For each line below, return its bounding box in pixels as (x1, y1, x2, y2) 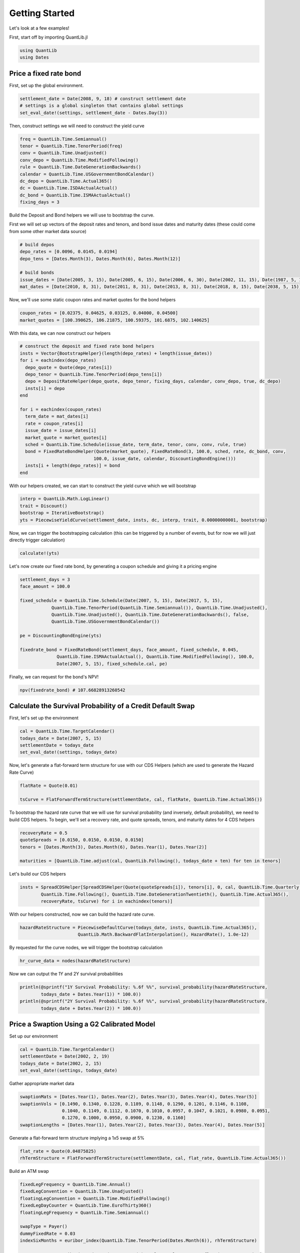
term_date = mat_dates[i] (25, 413, 88, 420)
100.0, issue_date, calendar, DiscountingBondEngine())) (93, 456, 236, 461)
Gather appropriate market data (9, 1081, 74, 1087)
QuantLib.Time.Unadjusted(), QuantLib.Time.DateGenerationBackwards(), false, (51, 611, 249, 617)
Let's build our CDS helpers (9, 871, 66, 877)
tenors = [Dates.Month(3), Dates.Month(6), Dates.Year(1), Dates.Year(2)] (19, 844, 207, 850)
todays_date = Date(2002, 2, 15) (19, 1061, 102, 1066)
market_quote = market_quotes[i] (25, 435, 107, 441)
